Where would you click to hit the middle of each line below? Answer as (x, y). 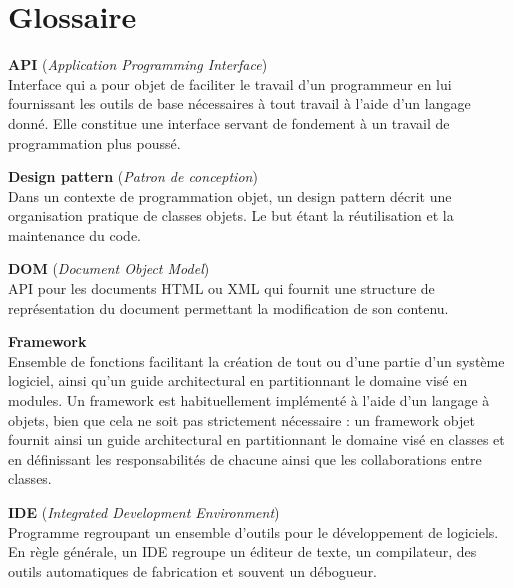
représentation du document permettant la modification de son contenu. (228, 307)
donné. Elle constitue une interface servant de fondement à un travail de (229, 122)
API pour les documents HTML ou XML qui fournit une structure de (221, 288)
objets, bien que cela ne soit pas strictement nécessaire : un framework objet (241, 419)
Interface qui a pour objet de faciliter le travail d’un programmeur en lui (230, 83)
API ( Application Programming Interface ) (138, 64)
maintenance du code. (74, 234)
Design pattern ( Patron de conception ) (133, 176)
